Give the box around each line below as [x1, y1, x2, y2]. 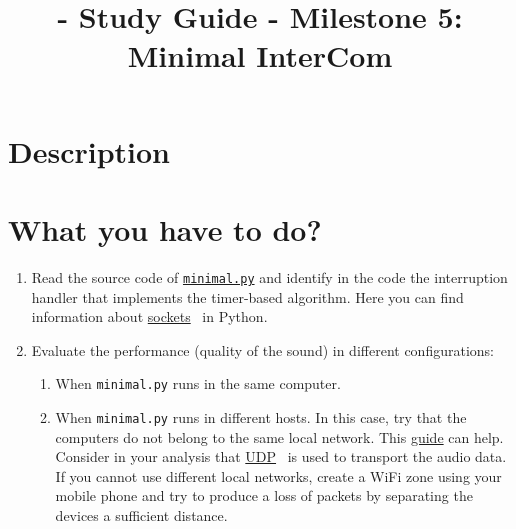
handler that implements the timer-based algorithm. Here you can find [31, 286, 464, 307]
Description [8, 130, 171, 171]
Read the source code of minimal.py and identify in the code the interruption [31, 266, 508, 287]
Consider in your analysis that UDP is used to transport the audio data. [55, 446, 507, 467]
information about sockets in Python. [31, 306, 268, 327]
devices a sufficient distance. [55, 505, 228, 525]
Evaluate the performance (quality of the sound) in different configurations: [31, 339, 494, 360]
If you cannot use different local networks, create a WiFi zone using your [55, 465, 502, 486]
